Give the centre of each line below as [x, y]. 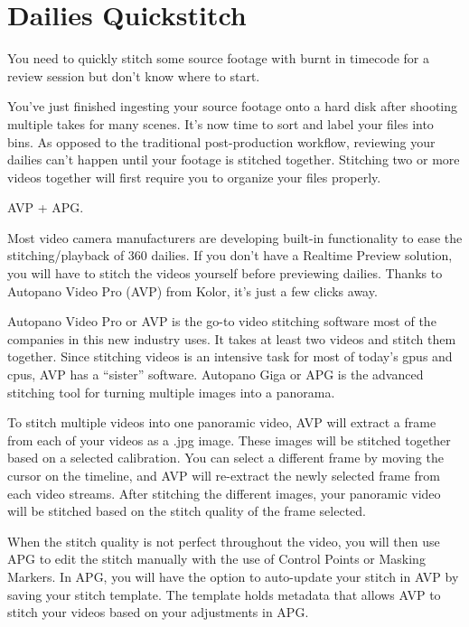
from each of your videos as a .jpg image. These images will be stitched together [229, 440]
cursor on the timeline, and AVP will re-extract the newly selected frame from [224, 475]
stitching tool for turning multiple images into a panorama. [171, 392]
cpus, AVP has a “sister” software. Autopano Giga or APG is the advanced [216, 374]
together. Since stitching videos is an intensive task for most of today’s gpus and [230, 356]
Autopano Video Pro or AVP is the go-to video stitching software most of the [222, 321]
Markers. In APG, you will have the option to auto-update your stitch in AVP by [233, 576]
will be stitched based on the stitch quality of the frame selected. [187, 511]
